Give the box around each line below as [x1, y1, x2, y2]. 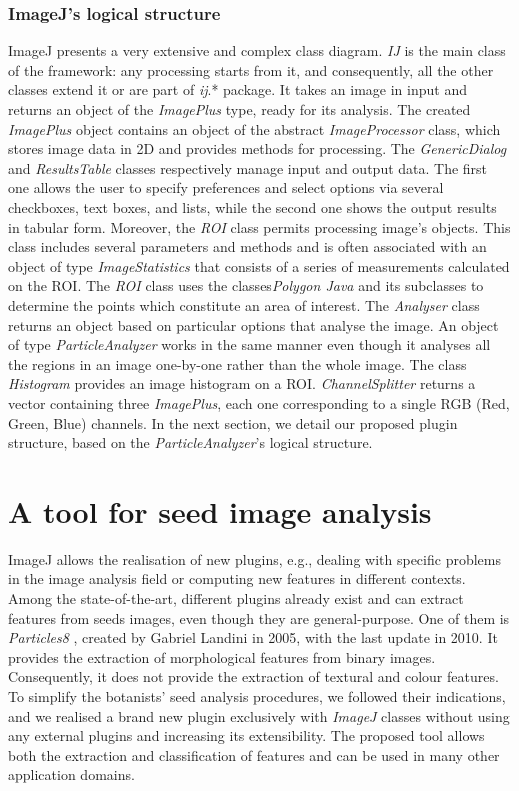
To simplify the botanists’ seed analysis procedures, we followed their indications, [8, 685, 506, 706]
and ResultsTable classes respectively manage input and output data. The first [8, 157, 488, 178]
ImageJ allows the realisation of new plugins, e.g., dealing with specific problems [8, 548, 501, 569]
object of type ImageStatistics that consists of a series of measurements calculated [8, 255, 510, 276]
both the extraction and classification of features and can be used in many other [8, 744, 500, 765]
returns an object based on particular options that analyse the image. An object [8, 314, 499, 335]
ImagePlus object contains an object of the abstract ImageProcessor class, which [8, 118, 501, 139]
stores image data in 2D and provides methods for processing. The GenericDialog [8, 138, 507, 159]
